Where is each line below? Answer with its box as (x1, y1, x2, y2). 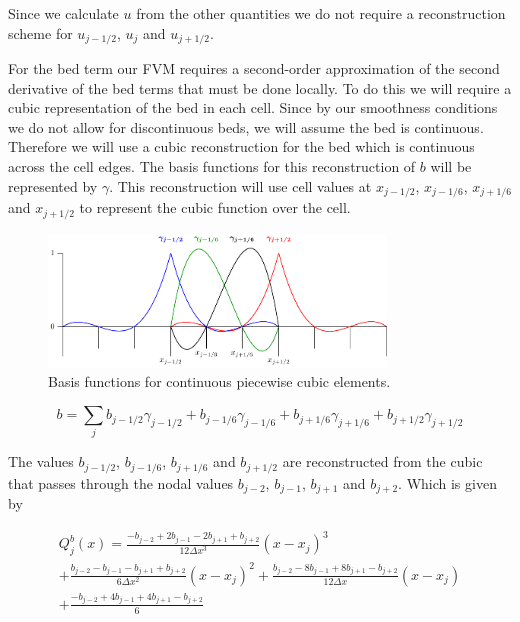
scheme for (8, 22, 73, 43)
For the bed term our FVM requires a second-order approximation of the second (8, 58, 500, 79)
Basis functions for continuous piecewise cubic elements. (48, 371, 391, 392)
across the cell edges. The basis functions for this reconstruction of (8, 156, 416, 177)
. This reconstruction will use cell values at (109, 175, 372, 196)
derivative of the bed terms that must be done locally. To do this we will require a (8, 77, 512, 98)
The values (8, 451, 74, 472)
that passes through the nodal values (8, 472, 234, 493)
